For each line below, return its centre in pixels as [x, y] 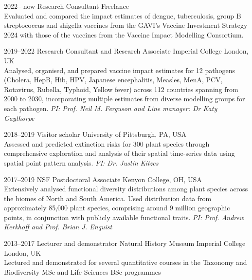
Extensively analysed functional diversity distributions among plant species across [126, 189]
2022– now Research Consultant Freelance [66, 6]
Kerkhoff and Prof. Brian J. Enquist [58, 227]
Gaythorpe [19, 118]
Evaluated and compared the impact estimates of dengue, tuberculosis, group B [123, 15]
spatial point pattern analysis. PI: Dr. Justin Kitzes [81, 162]
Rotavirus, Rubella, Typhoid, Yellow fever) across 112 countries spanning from [121, 89]
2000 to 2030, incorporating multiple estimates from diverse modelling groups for [125, 99]
